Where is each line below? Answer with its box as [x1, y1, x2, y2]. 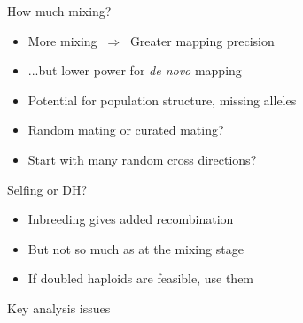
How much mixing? [7, 2, 112, 19]
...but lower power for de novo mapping [27, 61, 242, 80]
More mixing [27, 31, 97, 50]
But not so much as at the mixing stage [27, 239, 244, 258]
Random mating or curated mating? [27, 120, 224, 139]
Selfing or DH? [7, 180, 88, 198]
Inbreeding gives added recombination [27, 210, 234, 228]
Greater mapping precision [129, 31, 275, 50]
